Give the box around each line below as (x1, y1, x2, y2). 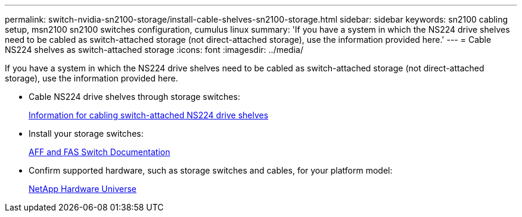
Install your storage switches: (29, 128, 144, 139)
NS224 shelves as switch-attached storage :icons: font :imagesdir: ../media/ (5, 45, 303, 55)
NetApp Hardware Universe (29, 184, 137, 194)
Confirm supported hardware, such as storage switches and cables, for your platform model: (29, 165, 393, 175)
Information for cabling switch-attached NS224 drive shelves (29, 110, 269, 120)
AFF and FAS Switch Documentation (29, 147, 170, 157)
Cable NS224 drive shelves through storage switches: (29, 92, 240, 102)
